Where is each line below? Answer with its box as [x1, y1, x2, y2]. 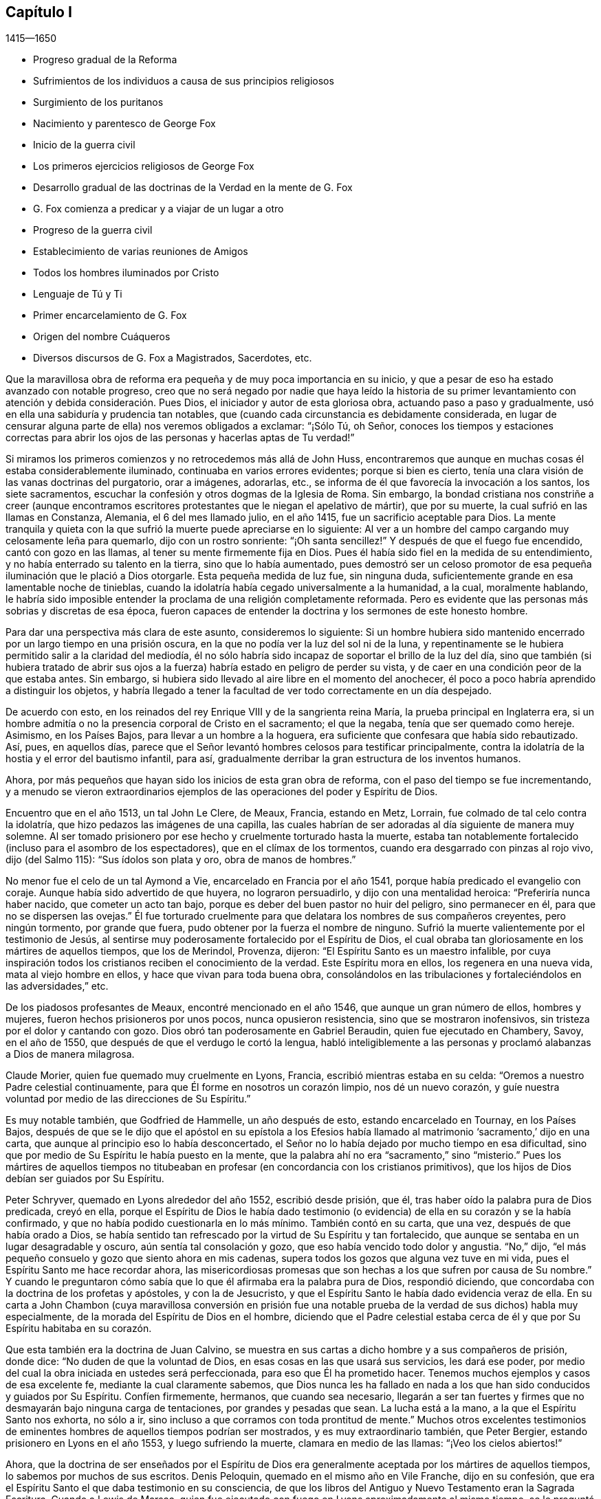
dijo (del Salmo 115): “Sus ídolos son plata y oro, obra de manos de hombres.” [6, 854, 356, 866]
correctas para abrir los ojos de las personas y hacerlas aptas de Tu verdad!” [6, 432, 355, 444]
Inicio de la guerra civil [33, 139, 135, 151]
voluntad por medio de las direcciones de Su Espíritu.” [6, 1093, 251, 1105]
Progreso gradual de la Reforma [33, 54, 177, 66]
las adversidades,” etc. [6, 980, 109, 992]
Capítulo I [6, 3, 72, 21]
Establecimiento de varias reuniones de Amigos [33, 245, 248, 258]
